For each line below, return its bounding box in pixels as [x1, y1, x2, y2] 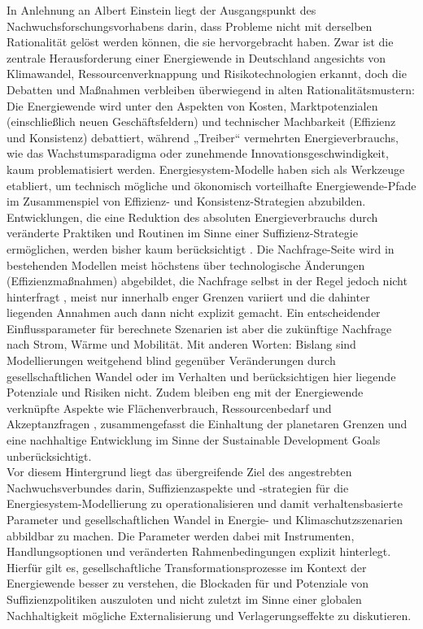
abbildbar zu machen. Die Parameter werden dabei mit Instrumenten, [7, 527, 355, 544]
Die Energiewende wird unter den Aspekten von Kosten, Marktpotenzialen [7, 97, 378, 114]
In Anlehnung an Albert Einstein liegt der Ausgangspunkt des [7, 2, 316, 18]
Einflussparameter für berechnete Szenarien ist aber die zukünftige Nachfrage [7, 319, 392, 336]
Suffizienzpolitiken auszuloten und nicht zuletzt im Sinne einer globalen [7, 590, 362, 607]
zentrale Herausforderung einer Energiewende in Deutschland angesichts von [7, 49, 386, 66]
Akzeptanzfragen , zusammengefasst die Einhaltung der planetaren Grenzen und [7, 415, 408, 432]
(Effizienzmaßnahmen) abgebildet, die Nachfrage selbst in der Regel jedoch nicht [7, 272, 408, 289]
